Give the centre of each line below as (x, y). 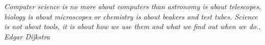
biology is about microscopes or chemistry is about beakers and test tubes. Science (131, 16)
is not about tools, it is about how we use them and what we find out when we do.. (132, 26)
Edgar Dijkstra (27, 36)
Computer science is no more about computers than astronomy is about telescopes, (133, 6)
